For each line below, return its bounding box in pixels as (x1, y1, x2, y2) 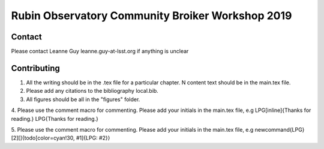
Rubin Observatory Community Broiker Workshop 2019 (11, 9, 292, 22)
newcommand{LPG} (254, 126, 305, 133)
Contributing (11, 63, 60, 73)
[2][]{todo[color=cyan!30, (11, 135, 75, 142)
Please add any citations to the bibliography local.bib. (26, 87, 158, 95)
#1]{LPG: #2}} (76, 135, 110, 142)
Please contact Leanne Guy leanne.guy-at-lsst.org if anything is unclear (11, 48, 189, 55)
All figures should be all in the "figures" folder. (26, 96, 140, 103)
